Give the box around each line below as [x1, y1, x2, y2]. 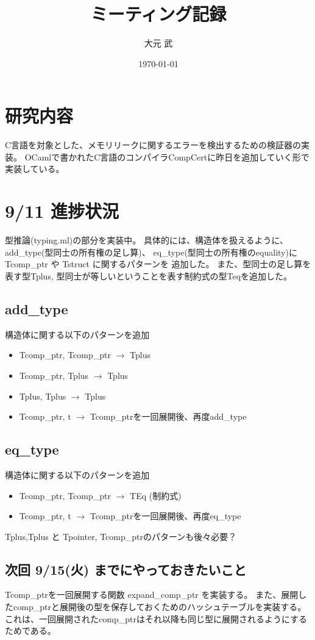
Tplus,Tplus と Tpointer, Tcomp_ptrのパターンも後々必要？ [5, 530, 237, 542]
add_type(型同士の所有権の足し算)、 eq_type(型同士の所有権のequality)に [5, 245, 297, 258]
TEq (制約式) [130, 489, 182, 502]
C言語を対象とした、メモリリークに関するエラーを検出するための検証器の [5, 138, 302, 151]
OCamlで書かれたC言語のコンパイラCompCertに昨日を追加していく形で [24, 150, 310, 163]
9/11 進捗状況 [5, 198, 119, 223]
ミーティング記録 [90, 1, 227, 26]
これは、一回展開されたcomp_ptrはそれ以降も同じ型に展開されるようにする [5, 612, 308, 625]
